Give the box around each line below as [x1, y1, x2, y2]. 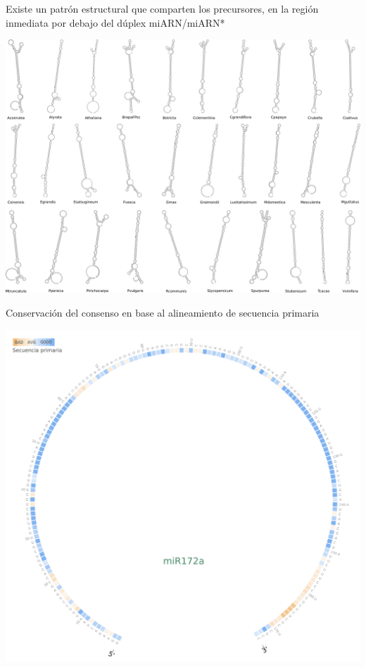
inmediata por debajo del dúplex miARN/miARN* [6, 15, 225, 30]
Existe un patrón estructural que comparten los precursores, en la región [6, 1, 319, 15]
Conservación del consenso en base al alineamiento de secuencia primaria [6, 305, 320, 320]
